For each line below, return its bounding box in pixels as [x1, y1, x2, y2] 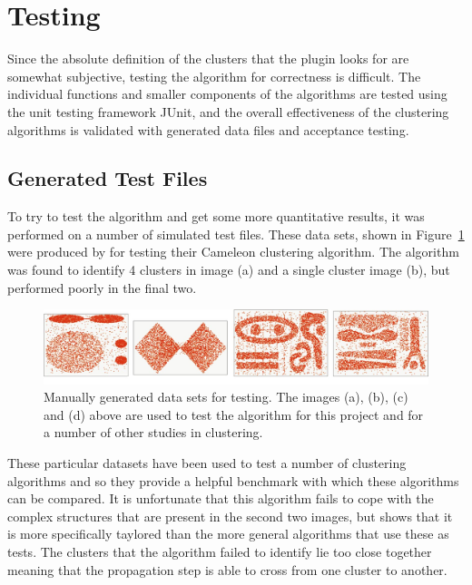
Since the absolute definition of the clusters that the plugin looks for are [7, 49, 409, 68]
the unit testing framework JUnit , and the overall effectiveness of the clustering [7, 102, 449, 121]
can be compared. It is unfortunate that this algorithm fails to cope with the [7, 489, 434, 508]
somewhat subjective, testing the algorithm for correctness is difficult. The [7, 66, 421, 85]
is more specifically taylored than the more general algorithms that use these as [7, 524, 449, 543]
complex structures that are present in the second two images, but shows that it [7, 506, 453, 525]
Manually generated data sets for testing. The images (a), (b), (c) [44, 387, 408, 406]
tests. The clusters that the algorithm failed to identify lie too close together [7, 542, 432, 561]
